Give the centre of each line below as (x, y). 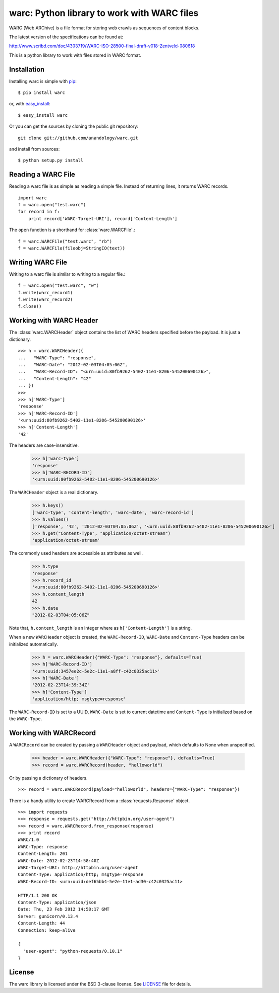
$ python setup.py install (51, 161)
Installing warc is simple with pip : (43, 81)
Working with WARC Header (54, 321)
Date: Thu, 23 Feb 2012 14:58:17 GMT (64, 909)
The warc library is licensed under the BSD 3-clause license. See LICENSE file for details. (100, 984)
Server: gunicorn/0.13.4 (48, 916)
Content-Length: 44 (42, 923)
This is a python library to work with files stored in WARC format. (75, 55)
